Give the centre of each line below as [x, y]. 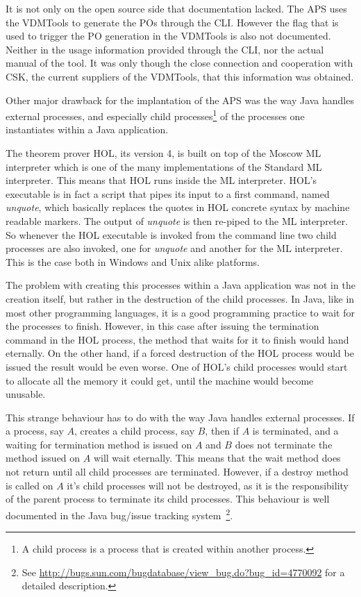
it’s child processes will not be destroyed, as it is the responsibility [208, 485]
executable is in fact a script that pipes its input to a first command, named [168, 193]
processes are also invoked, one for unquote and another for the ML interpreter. [174, 248]
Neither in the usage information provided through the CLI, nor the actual [165, 49]
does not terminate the [284, 444]
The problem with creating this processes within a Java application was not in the [180, 285]
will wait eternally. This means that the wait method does [217, 458]
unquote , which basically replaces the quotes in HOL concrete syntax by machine [178, 207]
